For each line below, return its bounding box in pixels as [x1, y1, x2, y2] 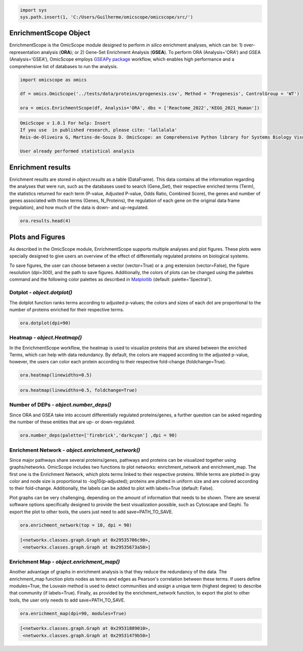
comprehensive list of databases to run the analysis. [9, 63, 118, 69]
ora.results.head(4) [20, 218, 71, 224]
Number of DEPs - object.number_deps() [9, 401, 112, 408]
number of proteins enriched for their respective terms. [9, 306, 124, 312]
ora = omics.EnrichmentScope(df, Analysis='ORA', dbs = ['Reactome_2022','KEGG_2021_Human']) [20, 105, 260, 111]
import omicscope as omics [20, 77, 87, 83]
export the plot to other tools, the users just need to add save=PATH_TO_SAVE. [9, 509, 173, 515]
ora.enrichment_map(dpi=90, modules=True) [20, 611, 127, 616]
